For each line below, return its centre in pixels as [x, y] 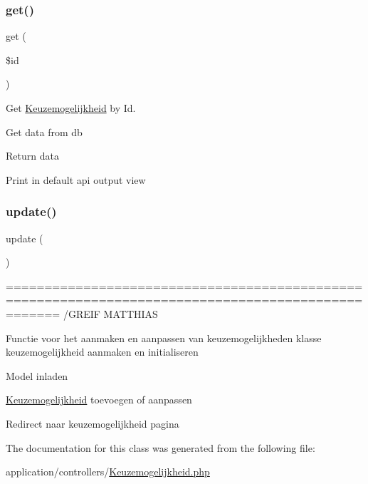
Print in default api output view [76, 179]
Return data [32, 156]
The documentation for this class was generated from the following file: [161, 447]
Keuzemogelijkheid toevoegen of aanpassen [99, 400]
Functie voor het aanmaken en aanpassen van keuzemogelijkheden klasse [164, 338]
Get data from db [44, 132]
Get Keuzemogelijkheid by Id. [71, 108]
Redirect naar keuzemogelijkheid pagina [93, 423]
